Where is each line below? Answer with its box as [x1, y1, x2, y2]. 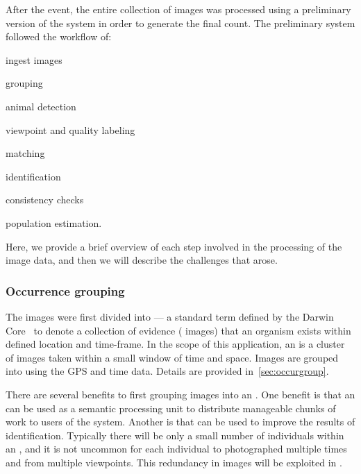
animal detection [6, 99, 76, 113]
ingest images [6, 52, 62, 67]
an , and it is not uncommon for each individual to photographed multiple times [6, 441, 347, 456]
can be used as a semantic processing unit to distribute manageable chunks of [6, 400, 336, 415]
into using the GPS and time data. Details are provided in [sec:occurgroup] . [6, 364, 329, 378]
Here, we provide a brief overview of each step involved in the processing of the [6, 239, 342, 253]
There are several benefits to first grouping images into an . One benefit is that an [6, 387, 355, 401]
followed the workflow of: [6, 29, 112, 44]
